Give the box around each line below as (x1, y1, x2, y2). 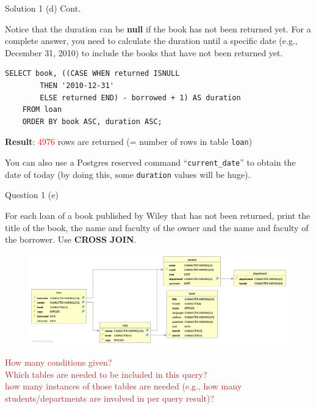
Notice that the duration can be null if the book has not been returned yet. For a (5, 22, 311, 35)
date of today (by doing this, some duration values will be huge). (5, 168, 251, 180)
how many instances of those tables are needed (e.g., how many (5, 380, 242, 392)
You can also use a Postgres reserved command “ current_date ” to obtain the (5, 156, 296, 168)
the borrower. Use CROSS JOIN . (5, 233, 137, 246)
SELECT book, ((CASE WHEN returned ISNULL (5, 69, 180, 78)
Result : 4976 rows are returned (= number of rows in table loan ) (5, 135, 253, 148)
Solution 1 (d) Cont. (5, 2, 81, 14)
